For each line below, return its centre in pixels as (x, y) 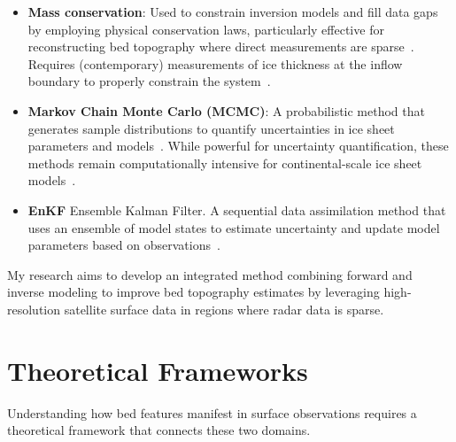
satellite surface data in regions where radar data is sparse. (224, 309)
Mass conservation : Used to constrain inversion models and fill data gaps (233, 12)
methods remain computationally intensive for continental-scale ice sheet (225, 163)
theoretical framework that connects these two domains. (159, 430)
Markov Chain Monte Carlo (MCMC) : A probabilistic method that (226, 110)
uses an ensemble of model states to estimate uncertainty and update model (234, 227)
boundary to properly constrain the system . (149, 81)
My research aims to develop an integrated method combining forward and (210, 274)
